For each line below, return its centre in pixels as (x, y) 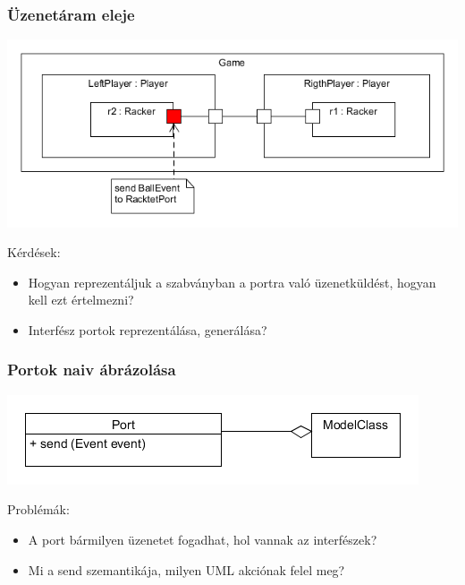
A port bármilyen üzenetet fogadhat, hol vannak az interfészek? (203, 539)
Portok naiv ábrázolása (92, 370)
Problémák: (38, 509)
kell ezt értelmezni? (81, 300)
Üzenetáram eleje (71, 14)
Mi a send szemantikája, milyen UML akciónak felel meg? (186, 569)
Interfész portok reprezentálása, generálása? (148, 329)
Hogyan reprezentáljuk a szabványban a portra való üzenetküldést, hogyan (232, 282)
